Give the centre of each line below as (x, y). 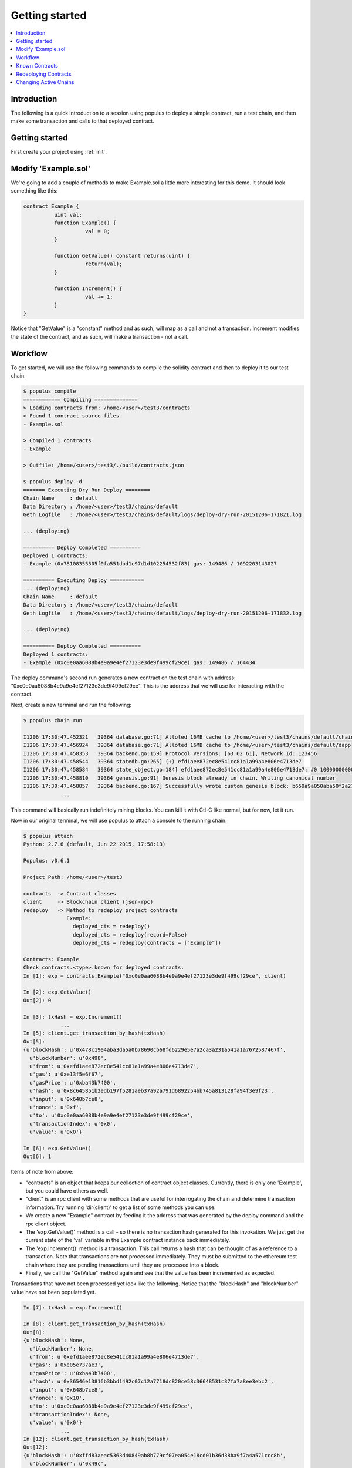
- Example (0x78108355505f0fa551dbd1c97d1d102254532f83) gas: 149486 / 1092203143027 (150, 564)
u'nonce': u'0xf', (56, 1107)
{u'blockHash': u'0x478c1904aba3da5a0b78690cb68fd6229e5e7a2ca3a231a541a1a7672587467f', (155, 1050)
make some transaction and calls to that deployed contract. (83, 121)
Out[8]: (34, 1332)
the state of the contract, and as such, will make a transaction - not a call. (100, 336)
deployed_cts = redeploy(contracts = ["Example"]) (147, 943)
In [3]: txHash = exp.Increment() (73, 1017)
